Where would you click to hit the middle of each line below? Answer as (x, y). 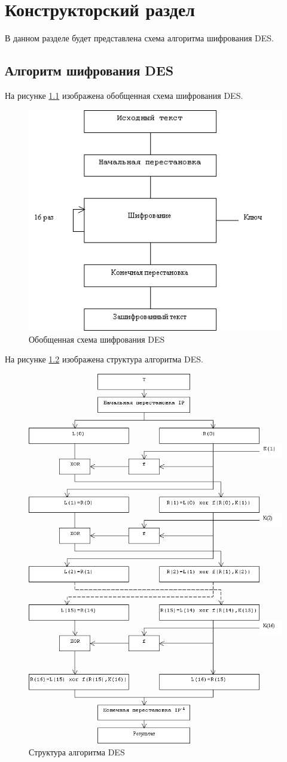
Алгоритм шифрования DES (89, 70)
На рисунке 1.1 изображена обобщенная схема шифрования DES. (124, 95)
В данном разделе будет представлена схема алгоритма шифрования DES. (139, 38)
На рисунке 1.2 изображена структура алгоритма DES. (104, 359)
